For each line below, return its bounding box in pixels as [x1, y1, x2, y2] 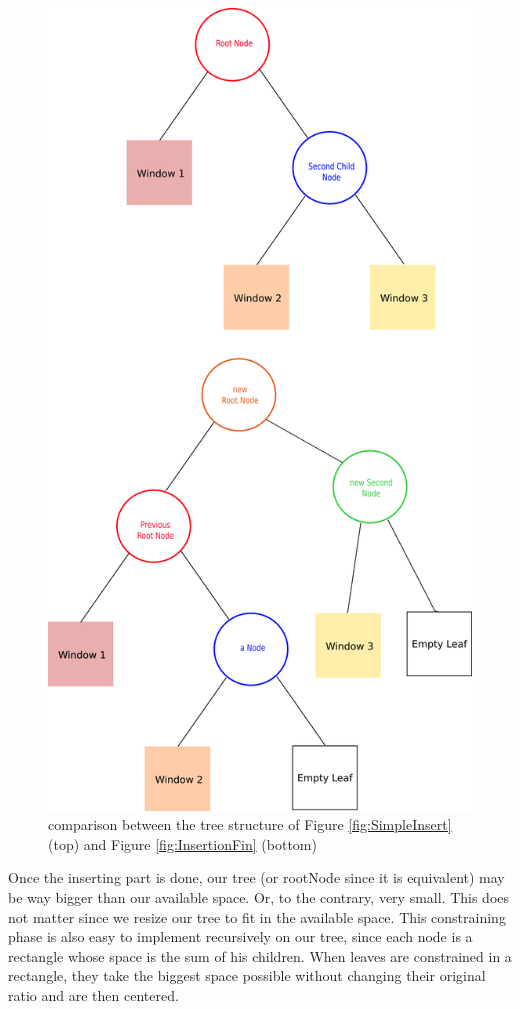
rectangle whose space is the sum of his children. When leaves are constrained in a [8, 945, 512, 966]
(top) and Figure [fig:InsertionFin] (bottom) [48, 833, 317, 854]
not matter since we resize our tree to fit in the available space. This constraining [8, 906, 506, 927]
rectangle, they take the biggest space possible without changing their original [8, 965, 486, 986]
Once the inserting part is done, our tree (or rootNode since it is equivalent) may [8, 867, 505, 888]
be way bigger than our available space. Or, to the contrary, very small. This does [8, 886, 510, 907]
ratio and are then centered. [8, 984, 179, 1005]
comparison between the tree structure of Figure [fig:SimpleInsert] [48, 814, 452, 835]
